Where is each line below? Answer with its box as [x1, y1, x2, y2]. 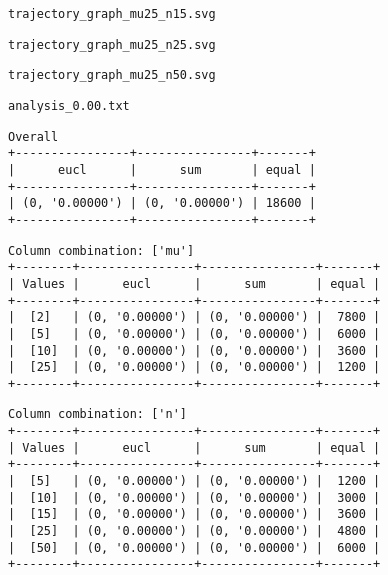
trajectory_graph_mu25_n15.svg [8, 7, 216, 21]
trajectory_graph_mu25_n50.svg [8, 68, 216, 83]
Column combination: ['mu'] [8, 243, 195, 258]
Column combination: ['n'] [8, 407, 187, 422]
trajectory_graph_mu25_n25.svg [8, 37, 216, 52]
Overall [8, 129, 59, 144]
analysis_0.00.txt [8, 98, 130, 113]
